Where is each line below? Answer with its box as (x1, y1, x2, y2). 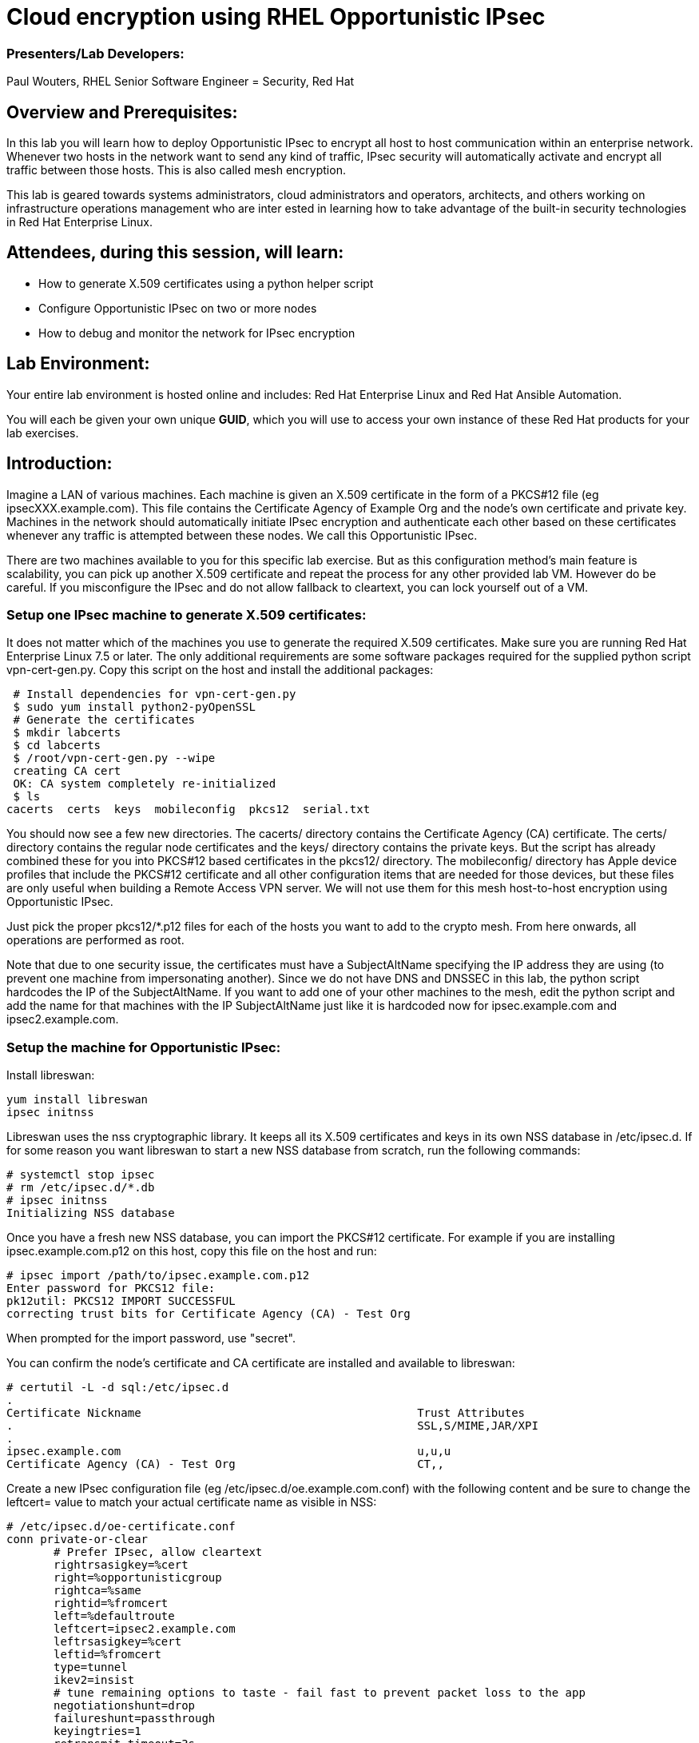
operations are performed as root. (6, 933, 185, 947)
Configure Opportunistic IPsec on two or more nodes (38, 301, 317, 315)
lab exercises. (6, 425, 79, 440)
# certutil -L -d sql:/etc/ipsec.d (6, 1381, 229, 1394)
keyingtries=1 (54, 1725, 141, 1737)
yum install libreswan (6, 1093, 149, 1106)
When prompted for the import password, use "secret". (6, 1331, 296, 1345)
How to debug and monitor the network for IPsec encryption (38, 325, 355, 340)
